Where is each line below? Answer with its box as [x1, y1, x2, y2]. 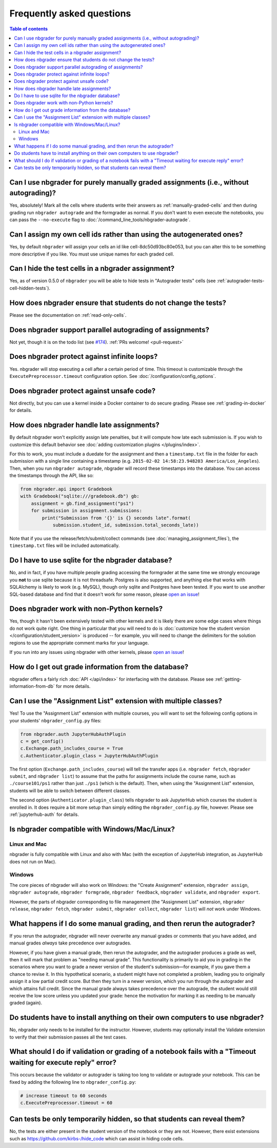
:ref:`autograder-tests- [216, 278, 265, 284]
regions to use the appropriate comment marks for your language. [9, 640, 149, 646]
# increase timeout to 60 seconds [20, 1092, 107, 1099]
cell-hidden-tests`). [9, 285, 51, 291]
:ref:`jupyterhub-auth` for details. [9, 811, 79, 817]
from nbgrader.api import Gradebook [20, 486, 113, 492]
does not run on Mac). [9, 859, 56, 865]
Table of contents [9, 26, 48, 32]
